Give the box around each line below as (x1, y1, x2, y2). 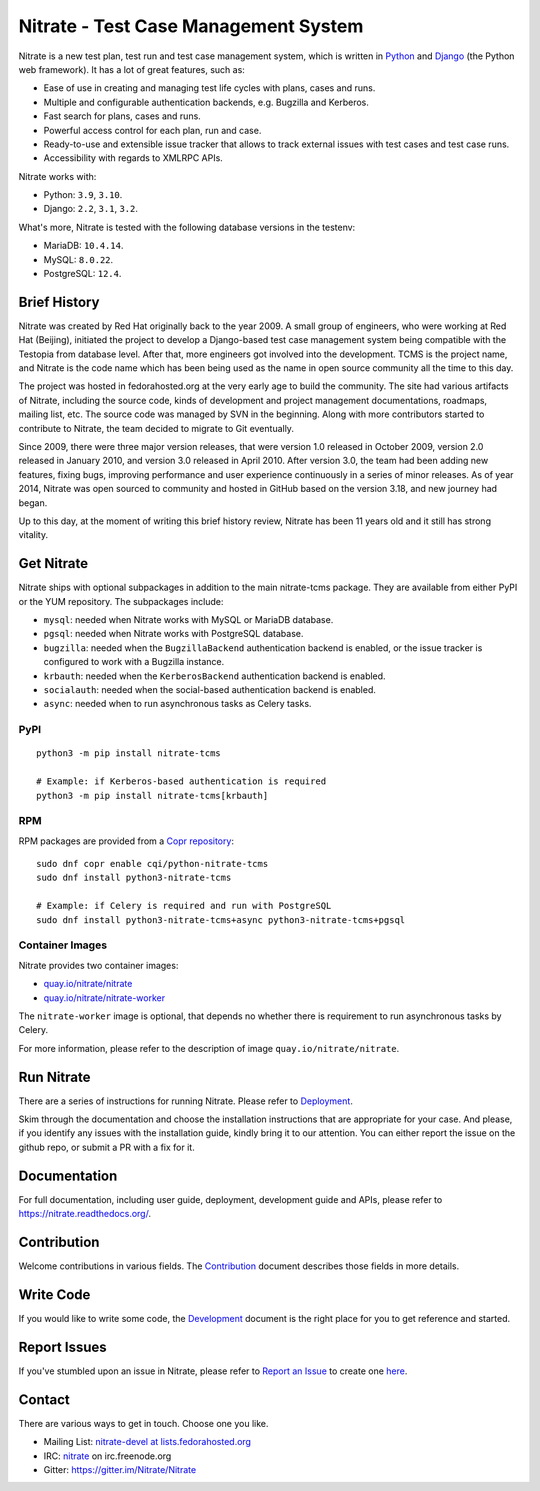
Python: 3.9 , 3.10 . (43, 189, 123, 201)
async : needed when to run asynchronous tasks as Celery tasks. (43, 698, 312, 710)
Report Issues (18, 1338, 107, 1355)
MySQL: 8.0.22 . (43, 253, 114, 265)
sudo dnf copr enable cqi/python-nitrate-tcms (36, 858, 269, 870)
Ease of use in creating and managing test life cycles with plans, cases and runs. (43, 82, 376, 94)
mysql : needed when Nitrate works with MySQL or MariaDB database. (43, 614, 334, 626)
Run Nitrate (18, 1068, 91, 1085)
